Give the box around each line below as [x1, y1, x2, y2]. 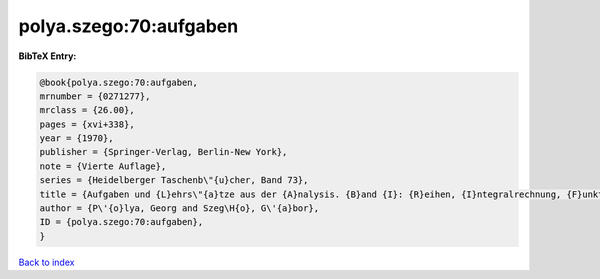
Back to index [18, 256, 75, 268]
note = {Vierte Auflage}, [39, 160, 167, 172]
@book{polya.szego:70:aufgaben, [39, 76, 199, 88]
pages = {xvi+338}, [39, 118, 135, 130]
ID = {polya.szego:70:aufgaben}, [39, 216, 204, 228]
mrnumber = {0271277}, [39, 90, 151, 102]
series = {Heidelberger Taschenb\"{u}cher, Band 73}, [39, 175, 309, 186]
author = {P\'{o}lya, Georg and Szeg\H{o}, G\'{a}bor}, [39, 203, 320, 214]
